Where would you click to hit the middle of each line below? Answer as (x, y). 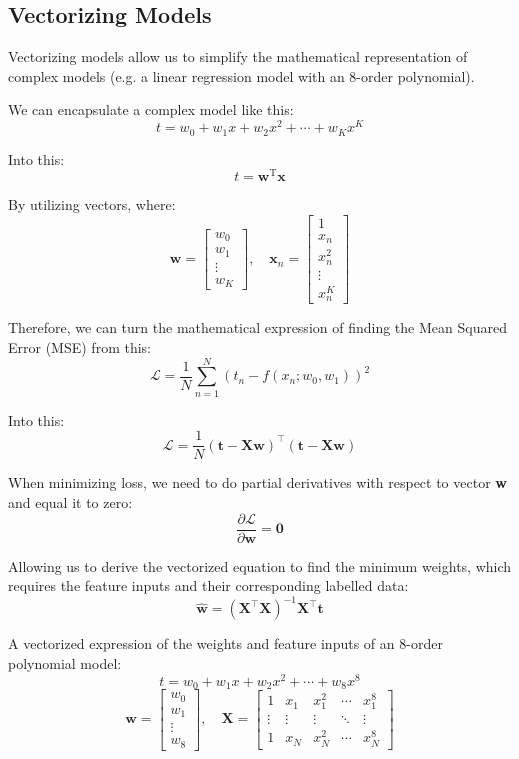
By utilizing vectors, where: (92, 204)
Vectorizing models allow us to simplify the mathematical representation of (238, 56)
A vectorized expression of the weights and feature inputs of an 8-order (225, 643)
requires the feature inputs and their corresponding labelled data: (208, 585)
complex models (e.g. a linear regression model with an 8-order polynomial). (241, 75)
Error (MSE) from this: (79, 347)
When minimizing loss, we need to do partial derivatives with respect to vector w (257, 482)
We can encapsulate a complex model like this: (151, 109)
